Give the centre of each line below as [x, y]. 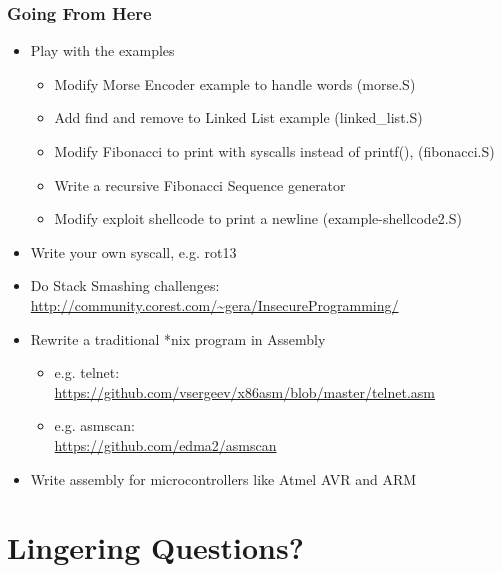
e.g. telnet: [87, 372]
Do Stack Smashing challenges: [125, 285]
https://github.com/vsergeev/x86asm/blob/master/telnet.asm [245, 391]
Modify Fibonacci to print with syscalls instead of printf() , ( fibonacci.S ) [274, 151]
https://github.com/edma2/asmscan [165, 444]
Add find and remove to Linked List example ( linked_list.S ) [238, 117]
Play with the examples [102, 50]
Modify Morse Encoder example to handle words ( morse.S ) [235, 83]
